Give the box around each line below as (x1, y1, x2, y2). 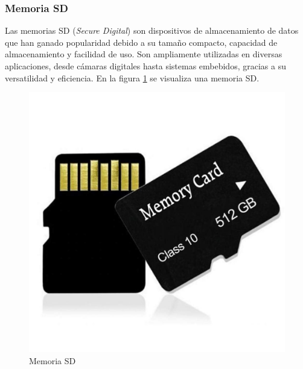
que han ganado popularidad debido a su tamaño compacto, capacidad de (5, 36, 278, 48)
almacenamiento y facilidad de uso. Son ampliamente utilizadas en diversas (5, 48, 282, 60)
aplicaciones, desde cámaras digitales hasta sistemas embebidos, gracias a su (5, 60, 286, 72)
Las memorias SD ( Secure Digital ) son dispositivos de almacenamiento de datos (5, 24, 299, 37)
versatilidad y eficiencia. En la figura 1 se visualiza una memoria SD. (5, 71, 260, 84)
